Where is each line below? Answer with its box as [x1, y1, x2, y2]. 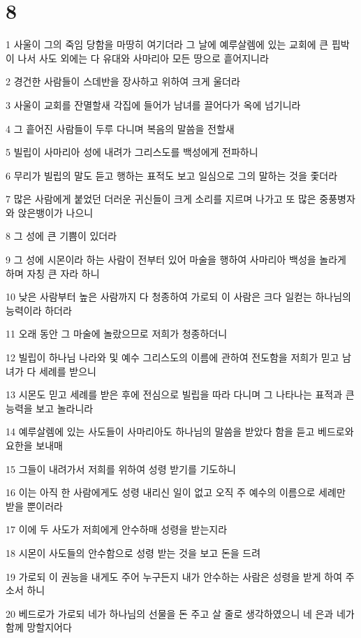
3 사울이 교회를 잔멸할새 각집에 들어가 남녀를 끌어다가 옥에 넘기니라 [6, 97, 301, 112]
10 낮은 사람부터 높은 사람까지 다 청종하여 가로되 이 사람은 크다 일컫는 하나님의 [6, 289, 351, 304]
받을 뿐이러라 [6, 498, 63, 513]
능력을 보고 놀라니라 [6, 400, 94, 415]
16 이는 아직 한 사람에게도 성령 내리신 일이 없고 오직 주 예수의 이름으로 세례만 [6, 485, 346, 500]
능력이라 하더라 [6, 303, 72, 317]
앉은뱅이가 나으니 [17, 205, 94, 219]
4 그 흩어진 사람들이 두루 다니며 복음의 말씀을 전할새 [6, 121, 235, 136]
